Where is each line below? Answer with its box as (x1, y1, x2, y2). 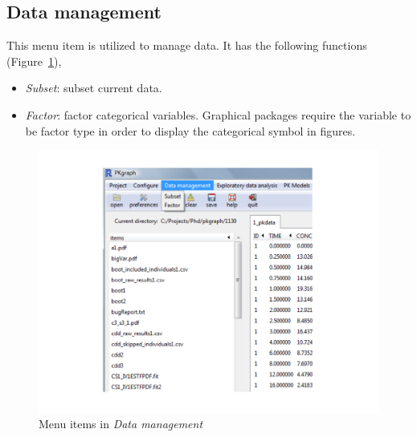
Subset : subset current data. (25, 79, 162, 96)
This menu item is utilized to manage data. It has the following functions (6, 37, 367, 54)
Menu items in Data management (39, 415, 203, 432)
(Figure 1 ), (6, 52, 62, 69)
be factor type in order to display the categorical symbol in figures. (25, 122, 356, 139)
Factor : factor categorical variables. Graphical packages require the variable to (25, 106, 411, 123)
